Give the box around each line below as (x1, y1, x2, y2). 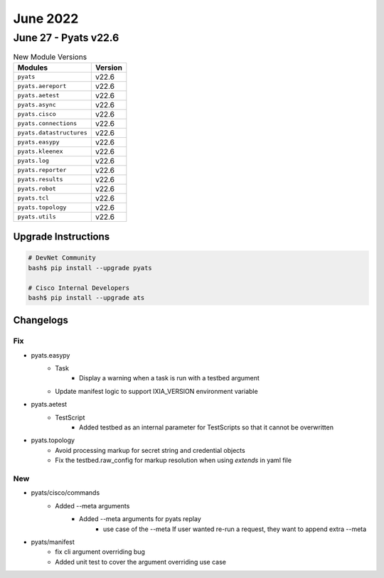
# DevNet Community (28, 254, 96, 262)
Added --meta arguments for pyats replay (79, 515, 202, 523)
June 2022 (13, 11, 79, 26)
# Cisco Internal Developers (28, 284, 130, 291)
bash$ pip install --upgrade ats (28, 294, 145, 301)
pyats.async (17, 101, 56, 109)
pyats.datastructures (17, 129, 88, 137)
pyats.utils (17, 213, 56, 220)
